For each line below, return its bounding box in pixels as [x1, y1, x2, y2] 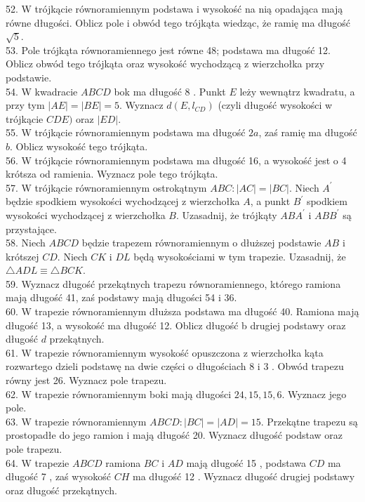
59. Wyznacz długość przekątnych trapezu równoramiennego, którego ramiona [6, 276, 341, 291]
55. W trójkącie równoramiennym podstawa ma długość [6, 125, 246, 140]
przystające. [6, 221, 57, 236]
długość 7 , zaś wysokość [6, 469, 112, 484]
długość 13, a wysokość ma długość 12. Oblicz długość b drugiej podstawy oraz [6, 317, 346, 332]
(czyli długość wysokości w [218, 98, 333, 112]
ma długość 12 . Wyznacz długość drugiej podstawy [133, 469, 355, 484]
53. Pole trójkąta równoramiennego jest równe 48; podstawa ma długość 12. [6, 42, 331, 57]
